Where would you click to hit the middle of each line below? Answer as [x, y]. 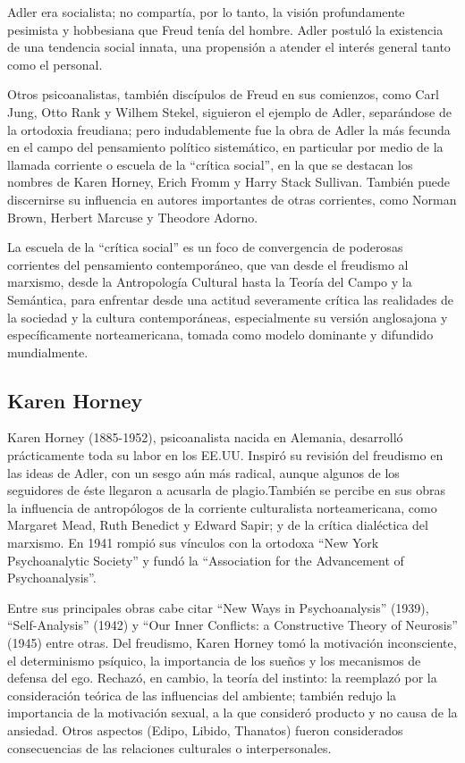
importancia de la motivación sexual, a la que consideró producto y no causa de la [232, 713]
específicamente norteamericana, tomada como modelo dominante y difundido [220, 335]
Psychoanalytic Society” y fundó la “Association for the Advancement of [206, 560]
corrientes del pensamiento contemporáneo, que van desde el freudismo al [208, 264]
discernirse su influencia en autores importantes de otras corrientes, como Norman [232, 199]
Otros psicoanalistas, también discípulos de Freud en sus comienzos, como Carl [223, 94]
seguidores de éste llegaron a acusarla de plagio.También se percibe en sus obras [226, 490]
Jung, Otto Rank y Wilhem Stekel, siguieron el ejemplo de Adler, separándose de [229, 111]
